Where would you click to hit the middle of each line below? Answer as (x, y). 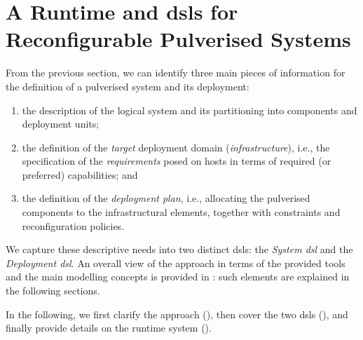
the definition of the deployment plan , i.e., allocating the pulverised (166, 198)
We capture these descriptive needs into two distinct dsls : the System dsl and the (179, 249)
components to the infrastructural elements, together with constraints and (181, 212)
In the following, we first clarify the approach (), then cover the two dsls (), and (177, 314)
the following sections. (53, 291)
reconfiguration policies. (73, 225)
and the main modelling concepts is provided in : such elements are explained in (178, 277)
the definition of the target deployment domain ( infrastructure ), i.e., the (176, 147)
